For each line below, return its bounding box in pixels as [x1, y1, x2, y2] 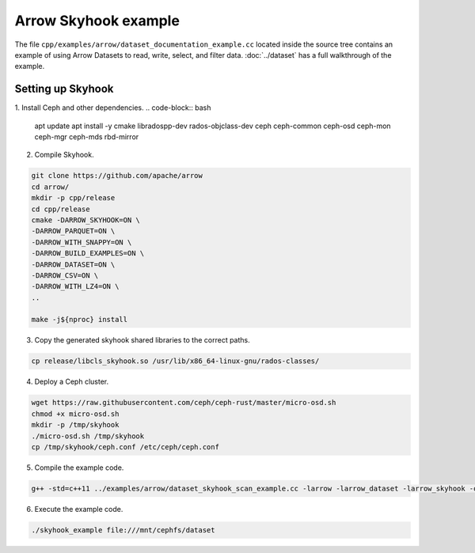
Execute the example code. [34, 504, 123, 513]
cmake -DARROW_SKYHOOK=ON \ [31, 215, 140, 225]
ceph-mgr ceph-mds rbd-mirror [34, 132, 139, 142]
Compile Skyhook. [34, 150, 94, 160]
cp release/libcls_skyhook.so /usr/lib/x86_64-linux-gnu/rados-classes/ [31, 357, 320, 366]
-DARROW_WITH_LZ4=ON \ [31, 282, 120, 291]
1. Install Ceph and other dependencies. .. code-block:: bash [14, 103, 211, 112]
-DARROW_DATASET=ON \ [31, 259, 116, 269]
